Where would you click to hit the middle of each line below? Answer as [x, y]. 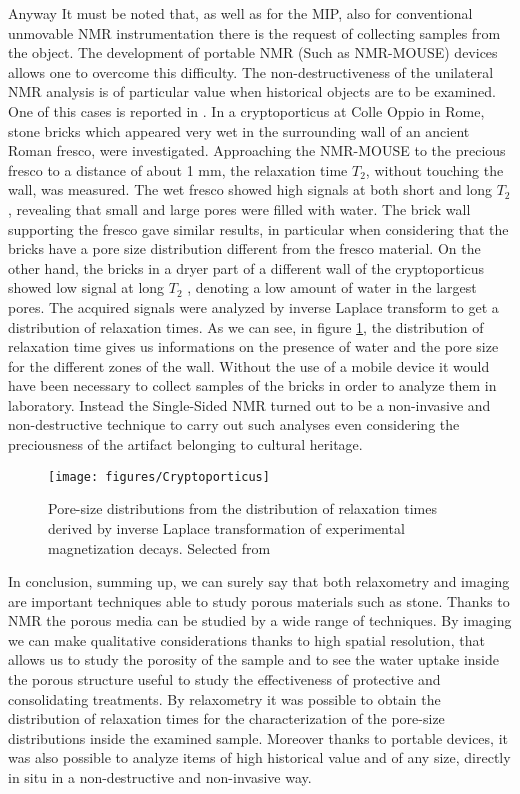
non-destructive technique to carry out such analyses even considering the [234, 424]
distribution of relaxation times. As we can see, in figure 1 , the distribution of [246, 326]
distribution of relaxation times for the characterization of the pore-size [226, 718]
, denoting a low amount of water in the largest [332, 287]
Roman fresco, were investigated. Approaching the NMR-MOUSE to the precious [257, 150]
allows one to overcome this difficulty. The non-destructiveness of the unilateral [251, 71]
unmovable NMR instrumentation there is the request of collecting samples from [254, 32]
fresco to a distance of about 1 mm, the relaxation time [178, 169]
